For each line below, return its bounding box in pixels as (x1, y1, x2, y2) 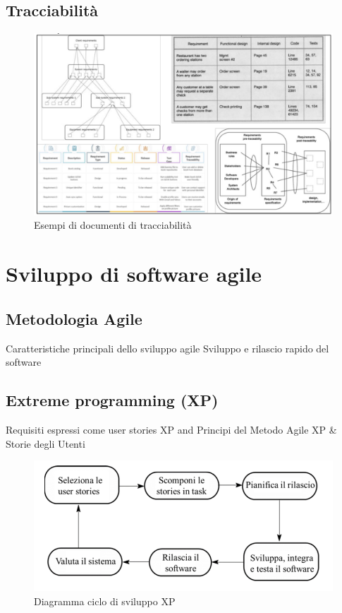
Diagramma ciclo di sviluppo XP (34, 593, 176, 608)
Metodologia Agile (6, 307, 142, 329)
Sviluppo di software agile (6, 259, 262, 288)
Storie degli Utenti (6, 436, 85, 451)
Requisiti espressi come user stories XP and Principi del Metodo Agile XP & (6, 422, 337, 436)
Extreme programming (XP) (6, 389, 219, 411)
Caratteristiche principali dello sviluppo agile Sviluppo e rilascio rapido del (6, 340, 329, 355)
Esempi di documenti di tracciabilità (34, 218, 192, 232)
